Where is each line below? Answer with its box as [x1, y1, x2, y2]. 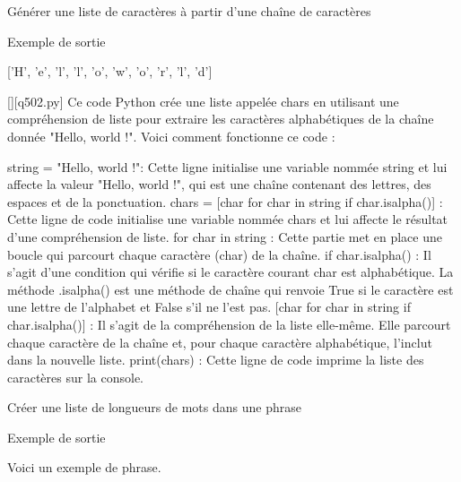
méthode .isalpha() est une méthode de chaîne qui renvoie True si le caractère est [7, 280, 454, 298]
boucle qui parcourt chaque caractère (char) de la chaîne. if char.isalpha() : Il [7, 245, 431, 263]
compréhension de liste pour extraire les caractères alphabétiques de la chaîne [7, 109, 434, 128]
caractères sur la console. [7, 367, 144, 386]
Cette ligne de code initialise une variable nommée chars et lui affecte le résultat [7, 210, 448, 228]
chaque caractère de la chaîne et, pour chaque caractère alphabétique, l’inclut [7, 332, 432, 351]
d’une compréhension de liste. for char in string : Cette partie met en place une [7, 227, 442, 245]
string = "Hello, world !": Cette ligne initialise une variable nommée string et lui [7, 157, 448, 176]
